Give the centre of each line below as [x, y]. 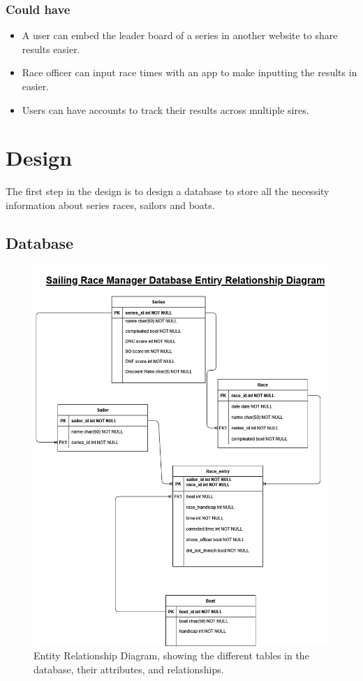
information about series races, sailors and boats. [110, 205]
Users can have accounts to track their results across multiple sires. [165, 109]
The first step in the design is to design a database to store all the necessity [168, 191]
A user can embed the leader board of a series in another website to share [180, 35]
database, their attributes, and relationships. [129, 669]
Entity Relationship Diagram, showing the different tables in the [171, 655]
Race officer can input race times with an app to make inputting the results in [190, 72]
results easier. [51, 49]
